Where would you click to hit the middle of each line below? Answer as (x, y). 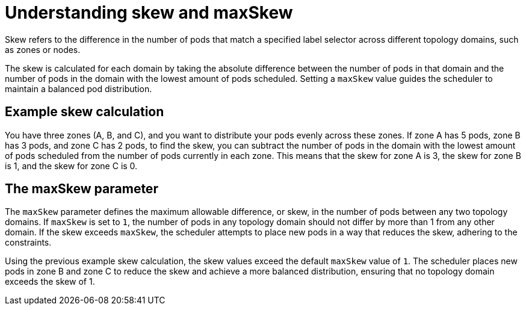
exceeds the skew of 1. (50, 282)
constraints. (28, 243)
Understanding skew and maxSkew (149, 13)
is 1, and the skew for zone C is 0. (71, 166)
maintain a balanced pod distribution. (79, 88)
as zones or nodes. (43, 49)
